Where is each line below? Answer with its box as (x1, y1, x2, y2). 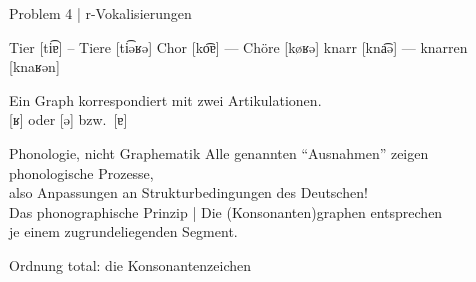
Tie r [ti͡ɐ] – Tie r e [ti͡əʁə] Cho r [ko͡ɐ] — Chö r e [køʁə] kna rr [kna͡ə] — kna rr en (9, 36, 468, 57)
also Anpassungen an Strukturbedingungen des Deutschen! (9, 182, 368, 203)
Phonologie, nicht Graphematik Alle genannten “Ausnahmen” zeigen (9, 142, 429, 163)
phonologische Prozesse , (9, 162, 154, 183)
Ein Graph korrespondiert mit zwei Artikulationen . (9, 89, 322, 110)
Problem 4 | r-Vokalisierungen (9, 3, 192, 23)
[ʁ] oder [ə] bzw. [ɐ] (9, 109, 128, 130)
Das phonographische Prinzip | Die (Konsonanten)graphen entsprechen (9, 201, 443, 222)
